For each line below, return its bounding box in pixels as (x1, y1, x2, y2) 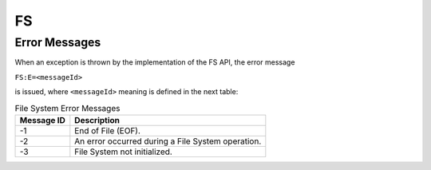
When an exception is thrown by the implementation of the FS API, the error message (14, 57, 295, 67)
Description (74, 114, 120, 125)
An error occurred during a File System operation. (74, 136, 262, 147)
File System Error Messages (14, 102, 121, 113)
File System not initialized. (74, 146, 173, 157)
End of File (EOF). (74, 125, 141, 136)
